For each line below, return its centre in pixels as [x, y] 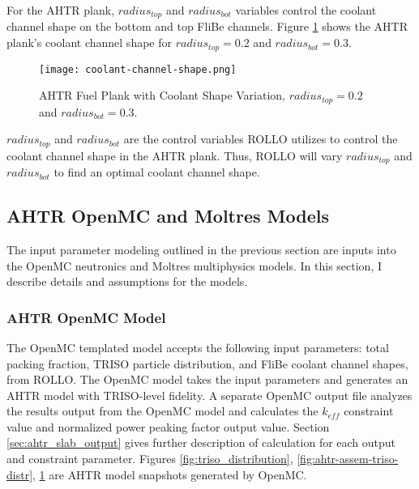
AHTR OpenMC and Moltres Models [168, 216]
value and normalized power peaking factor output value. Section [168, 426]
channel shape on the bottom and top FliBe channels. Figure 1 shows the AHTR [207, 26]
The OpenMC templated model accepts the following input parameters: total [198, 347]
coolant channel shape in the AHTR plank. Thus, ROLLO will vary [175, 155]
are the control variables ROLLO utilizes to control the [261, 139]
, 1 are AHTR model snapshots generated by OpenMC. [170, 474]
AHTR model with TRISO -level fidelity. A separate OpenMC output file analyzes [209, 395]
